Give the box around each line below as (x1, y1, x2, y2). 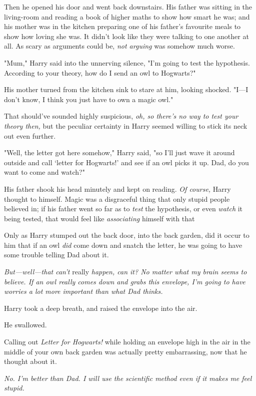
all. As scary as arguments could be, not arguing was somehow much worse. (4, 41, 235, 51)
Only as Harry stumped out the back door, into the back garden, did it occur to (4, 230, 249, 240)
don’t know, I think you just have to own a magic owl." (4, 94, 173, 104)
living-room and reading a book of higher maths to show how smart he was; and (4, 11, 250, 22)
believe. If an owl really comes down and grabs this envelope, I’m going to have (4, 276, 245, 286)
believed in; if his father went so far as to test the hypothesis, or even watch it (4, 203, 243, 214)
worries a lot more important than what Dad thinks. (4, 286, 163, 296)
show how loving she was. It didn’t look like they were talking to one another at (4, 31, 249, 41)
